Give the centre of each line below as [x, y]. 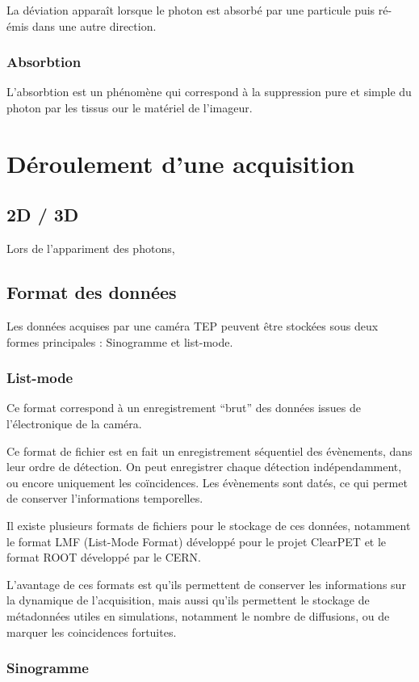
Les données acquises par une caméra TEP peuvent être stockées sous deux [193, 325]
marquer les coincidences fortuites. [92, 631]
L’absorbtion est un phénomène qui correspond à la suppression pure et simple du [209, 92]
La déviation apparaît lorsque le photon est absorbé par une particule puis [191, 10]
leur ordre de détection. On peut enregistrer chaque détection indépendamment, [204, 467]
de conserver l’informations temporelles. [105, 498]
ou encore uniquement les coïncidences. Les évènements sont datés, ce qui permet [207, 482]
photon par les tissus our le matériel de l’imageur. [130, 107]
